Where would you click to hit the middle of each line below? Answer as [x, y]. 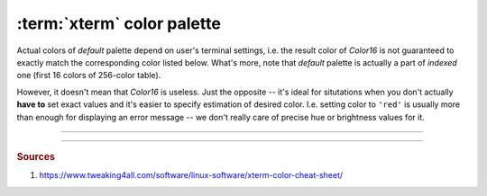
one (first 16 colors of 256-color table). [89, 76]
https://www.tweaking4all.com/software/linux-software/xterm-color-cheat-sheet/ [191, 175]
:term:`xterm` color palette [119, 23]
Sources [36, 156]
